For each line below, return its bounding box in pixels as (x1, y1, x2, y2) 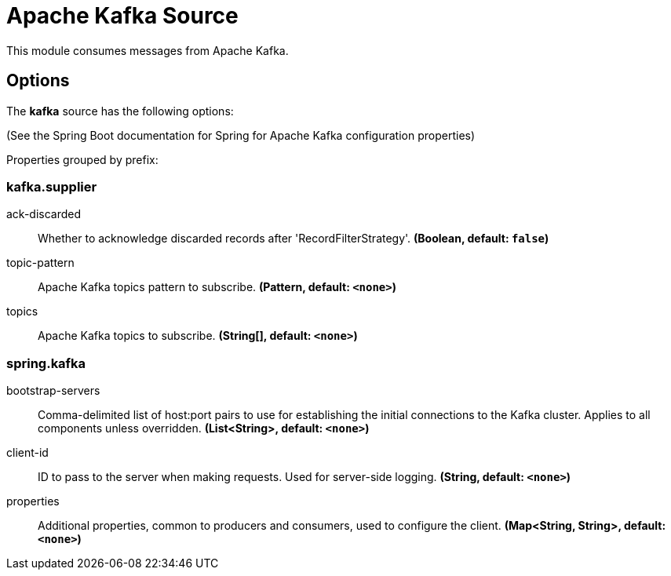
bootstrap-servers (6, 384, 100, 398)
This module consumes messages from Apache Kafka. (6, 43, 289, 57)
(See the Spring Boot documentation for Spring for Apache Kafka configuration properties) (6, 128, 476, 142)
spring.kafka (6, 355, 86, 371)
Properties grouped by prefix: (6, 152, 159, 166)
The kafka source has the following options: (6, 104, 234, 118)
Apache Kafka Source (6, 2, 239, 29)
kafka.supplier (6, 178, 97, 195)
